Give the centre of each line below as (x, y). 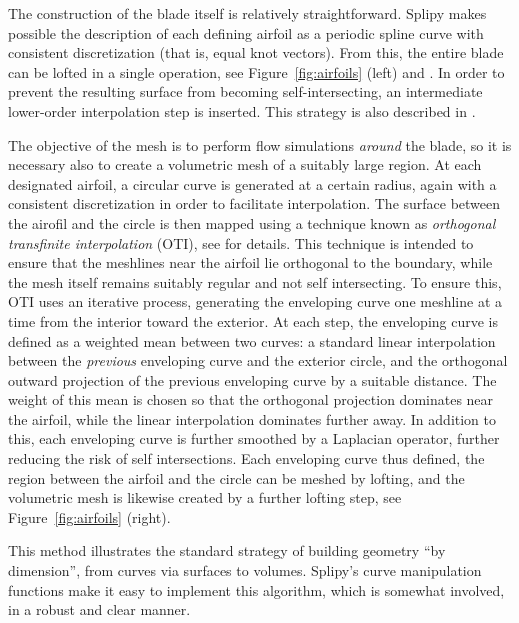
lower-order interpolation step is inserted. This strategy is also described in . (242, 110)
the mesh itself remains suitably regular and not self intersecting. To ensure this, (255, 281)
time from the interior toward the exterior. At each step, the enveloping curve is (253, 320)
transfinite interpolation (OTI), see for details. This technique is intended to (241, 242)
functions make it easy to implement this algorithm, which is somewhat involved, (256, 589)
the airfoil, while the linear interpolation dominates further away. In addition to (252, 418)
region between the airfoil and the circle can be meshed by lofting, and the (236, 477)
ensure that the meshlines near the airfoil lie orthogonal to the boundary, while (250, 262)
